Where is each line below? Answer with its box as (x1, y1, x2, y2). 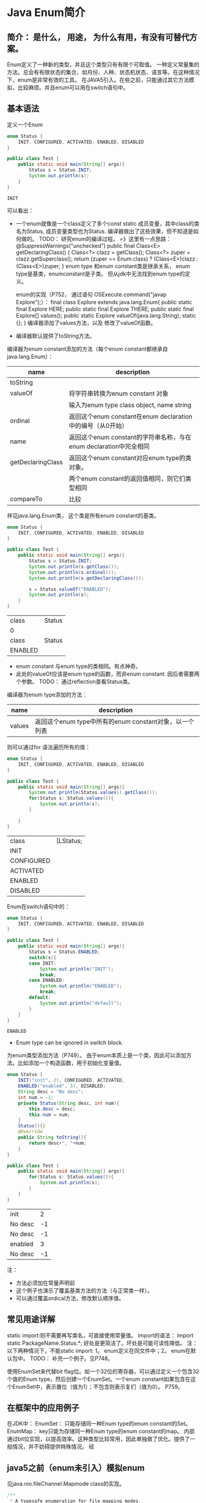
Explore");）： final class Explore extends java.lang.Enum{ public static (15, 298, 193, 305)
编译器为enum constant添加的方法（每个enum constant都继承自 (7, 345, 168, 353)
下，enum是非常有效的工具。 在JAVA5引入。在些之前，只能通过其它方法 (7, 76, 189, 83)
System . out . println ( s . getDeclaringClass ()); (29, 575, 144, 581)
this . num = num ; (29, 1111, 70, 1118)
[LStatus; (56, 836, 83, 845)
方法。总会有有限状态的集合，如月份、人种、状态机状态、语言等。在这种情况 (7, 69, 200, 75)
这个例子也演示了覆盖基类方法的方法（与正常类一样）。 (15, 1287, 153, 1294)
